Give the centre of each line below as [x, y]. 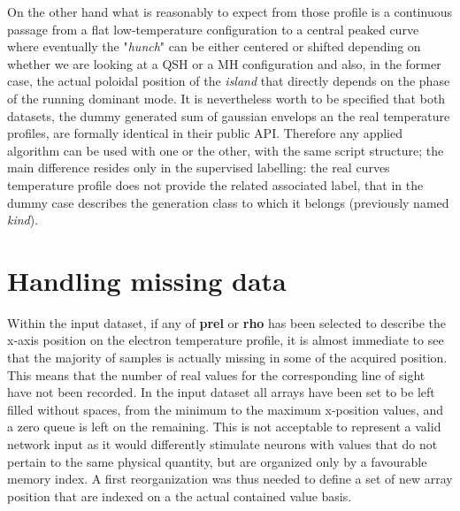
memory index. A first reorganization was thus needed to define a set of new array [230, 479]
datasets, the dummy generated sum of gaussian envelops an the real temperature [229, 115]
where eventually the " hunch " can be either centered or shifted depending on [214, 46]
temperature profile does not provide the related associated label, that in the [215, 184]
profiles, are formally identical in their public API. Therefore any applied [205, 133]
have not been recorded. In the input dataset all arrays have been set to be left [221, 392]
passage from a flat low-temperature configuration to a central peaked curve [213, 29]
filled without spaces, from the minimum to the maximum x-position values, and [226, 409]
